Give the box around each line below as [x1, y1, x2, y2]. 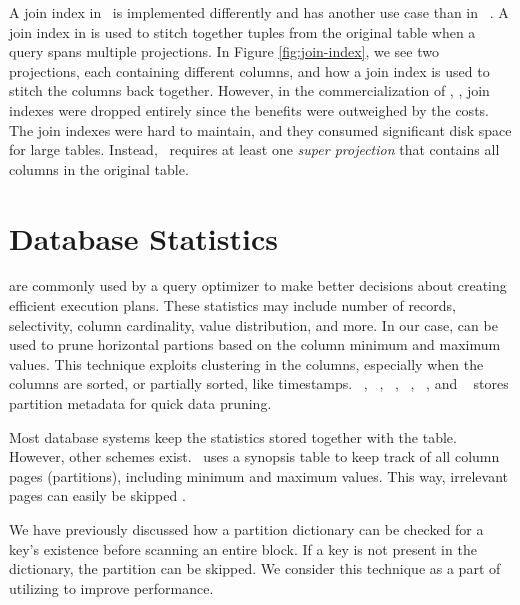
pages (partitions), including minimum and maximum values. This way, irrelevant [9, 465, 508, 486]
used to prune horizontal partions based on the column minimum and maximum [9, 334, 501, 355]
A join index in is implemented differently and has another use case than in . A [9, 2, 509, 22]
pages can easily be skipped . [9, 485, 186, 506]
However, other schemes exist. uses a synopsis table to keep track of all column [9, 446, 500, 467]
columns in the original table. [9, 158, 189, 179]
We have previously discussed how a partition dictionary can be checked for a [9, 519, 484, 539]
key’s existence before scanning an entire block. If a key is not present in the [9, 538, 477, 559]
